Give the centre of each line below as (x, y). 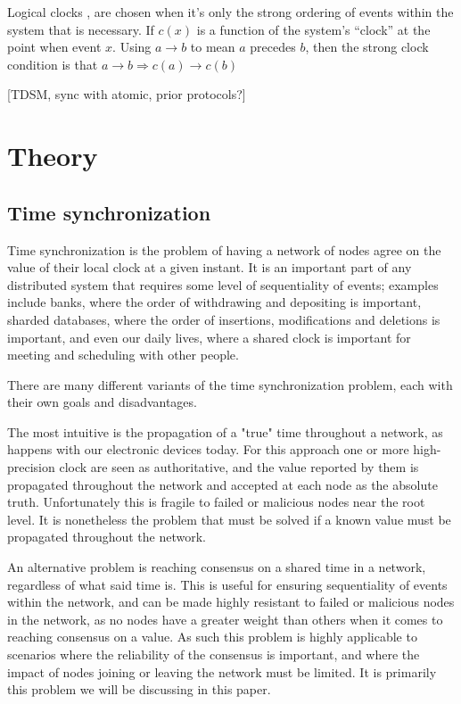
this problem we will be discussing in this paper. (139, 689)
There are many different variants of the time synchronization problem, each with (230, 384)
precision (31, 467)
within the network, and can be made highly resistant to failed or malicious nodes (231, 602)
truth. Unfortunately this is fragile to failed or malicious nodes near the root (216, 502)
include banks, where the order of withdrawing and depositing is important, (214, 302)
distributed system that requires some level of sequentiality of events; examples (223, 284)
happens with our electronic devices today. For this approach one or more (208, 449)
